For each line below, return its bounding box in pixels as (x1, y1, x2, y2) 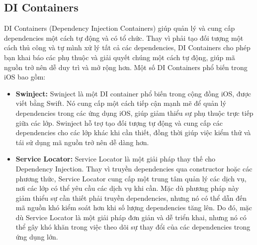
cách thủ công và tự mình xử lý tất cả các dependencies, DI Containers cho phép (4, 42, 251, 53)
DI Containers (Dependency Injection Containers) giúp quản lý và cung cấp (4, 23, 235, 33)
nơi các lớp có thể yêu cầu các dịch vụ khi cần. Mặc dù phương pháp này (15, 183, 239, 193)
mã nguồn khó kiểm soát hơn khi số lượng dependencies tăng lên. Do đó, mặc (15, 202, 253, 213)
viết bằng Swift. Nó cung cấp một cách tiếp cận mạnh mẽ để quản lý (15, 98, 226, 108)
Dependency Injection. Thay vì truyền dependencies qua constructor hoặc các (15, 163, 253, 173)
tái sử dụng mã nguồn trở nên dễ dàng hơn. (15, 137, 149, 147)
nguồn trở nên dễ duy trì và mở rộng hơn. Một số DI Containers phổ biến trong (4, 62, 248, 72)
